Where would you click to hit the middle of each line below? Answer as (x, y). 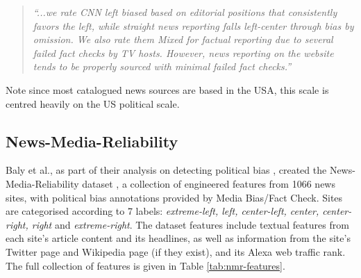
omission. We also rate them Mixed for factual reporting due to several (183, 39)
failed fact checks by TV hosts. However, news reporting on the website (183, 52)
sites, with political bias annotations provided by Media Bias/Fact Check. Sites (174, 197)
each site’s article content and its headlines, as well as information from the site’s (178, 238)
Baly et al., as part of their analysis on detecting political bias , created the (166, 170)
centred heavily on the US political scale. (93, 103)
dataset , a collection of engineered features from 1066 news (209, 183)
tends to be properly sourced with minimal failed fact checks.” (162, 66)
